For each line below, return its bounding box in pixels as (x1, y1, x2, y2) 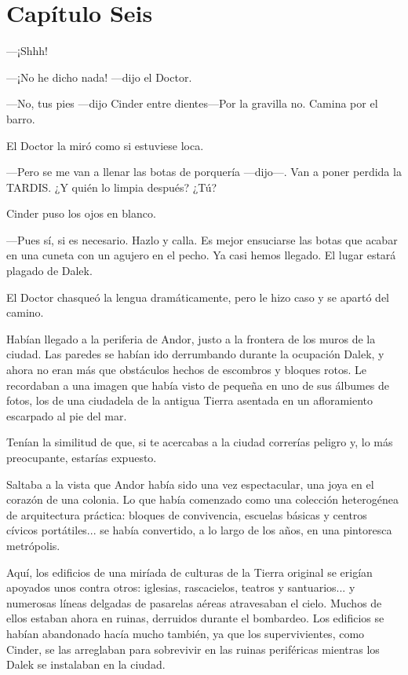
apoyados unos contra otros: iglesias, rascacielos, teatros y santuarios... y (6, 579, 355, 596)
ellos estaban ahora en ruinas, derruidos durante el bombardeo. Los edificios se (6, 610, 384, 626)
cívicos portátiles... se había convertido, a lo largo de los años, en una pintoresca (6, 522, 392, 538)
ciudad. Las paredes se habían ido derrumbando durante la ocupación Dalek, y (6, 346, 384, 362)
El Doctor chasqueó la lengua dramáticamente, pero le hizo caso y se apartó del (6, 288, 390, 305)
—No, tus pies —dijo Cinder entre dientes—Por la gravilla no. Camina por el (6, 95, 378, 112)
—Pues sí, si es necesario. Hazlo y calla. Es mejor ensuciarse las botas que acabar (6, 231, 398, 248)
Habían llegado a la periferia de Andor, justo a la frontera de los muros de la (6, 330, 376, 347)
